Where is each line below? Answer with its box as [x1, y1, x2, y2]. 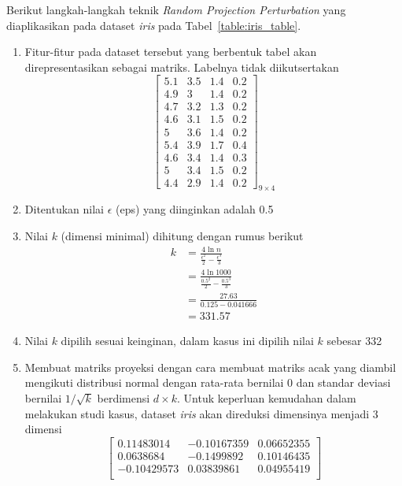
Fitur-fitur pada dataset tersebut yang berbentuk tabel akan [24, 43, 317, 60]
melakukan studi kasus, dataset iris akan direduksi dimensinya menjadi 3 [24, 405, 378, 421]
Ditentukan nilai [24, 201, 104, 217]
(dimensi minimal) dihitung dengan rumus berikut [61, 228, 304, 244]
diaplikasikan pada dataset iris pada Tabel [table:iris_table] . [6, 17, 301, 33]
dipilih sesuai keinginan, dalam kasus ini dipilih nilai [61, 332, 314, 349]
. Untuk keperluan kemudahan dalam [176, 390, 356, 406]
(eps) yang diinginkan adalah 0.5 [115, 201, 274, 217]
